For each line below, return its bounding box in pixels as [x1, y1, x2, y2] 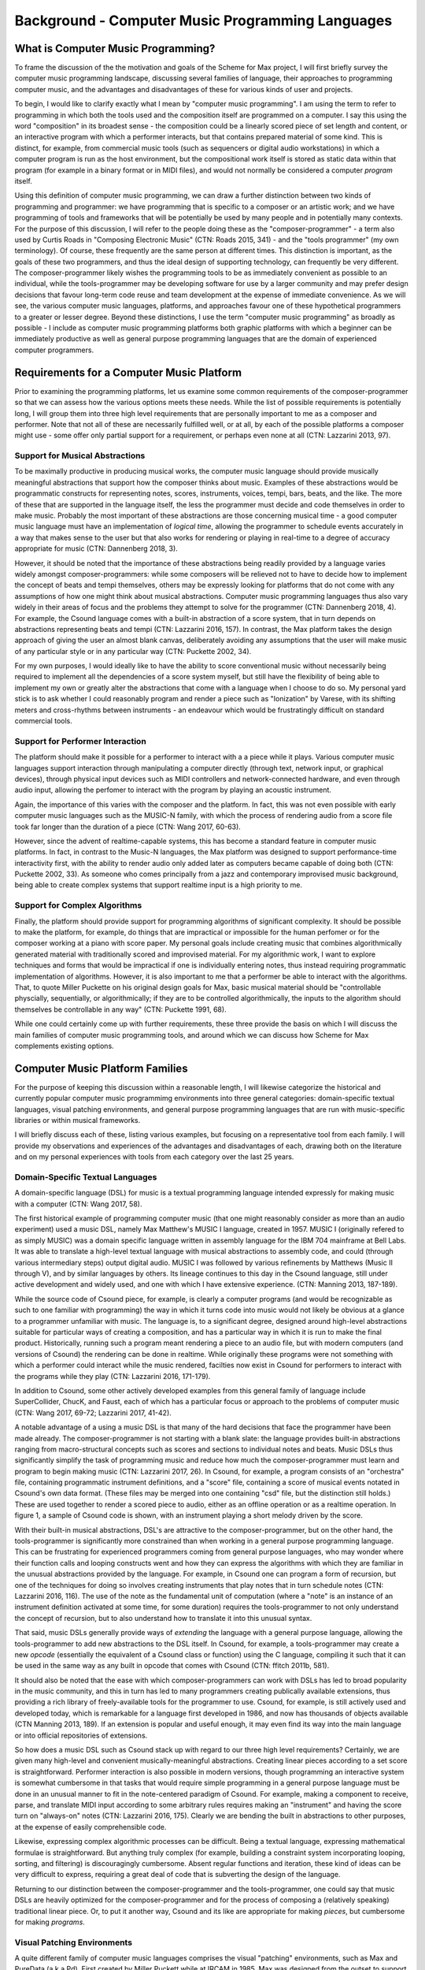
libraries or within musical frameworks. [14, 1115, 141, 1124]
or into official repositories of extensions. [14, 1730, 148, 1740]
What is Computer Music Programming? [14, 42, 216, 55]
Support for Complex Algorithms [14, 900, 142, 911]
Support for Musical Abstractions [14, 450, 146, 461]
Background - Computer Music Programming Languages [14, 12, 393, 29]
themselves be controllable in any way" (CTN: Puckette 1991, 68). [14, 1005, 227, 1014]
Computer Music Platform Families [14, 1061, 188, 1075]
